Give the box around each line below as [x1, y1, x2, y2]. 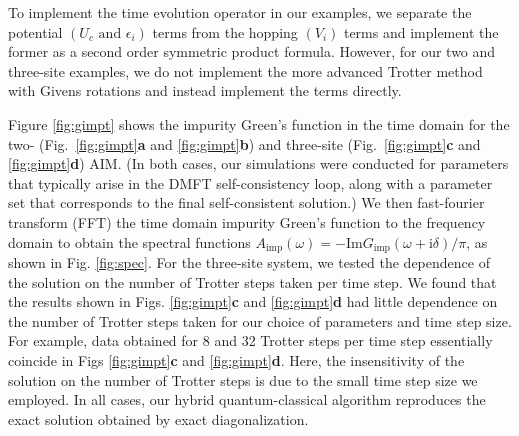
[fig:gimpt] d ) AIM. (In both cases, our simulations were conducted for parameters [8, 153, 509, 174]
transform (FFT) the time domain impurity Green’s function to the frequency [8, 211, 486, 232]
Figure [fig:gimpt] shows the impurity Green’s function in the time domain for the [8, 113, 510, 134]
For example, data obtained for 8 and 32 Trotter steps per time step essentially [8, 330, 493, 351]
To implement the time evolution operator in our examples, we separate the [8, 2, 472, 22]
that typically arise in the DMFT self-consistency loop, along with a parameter [8, 172, 493, 193]
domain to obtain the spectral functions [8, 231, 251, 252]
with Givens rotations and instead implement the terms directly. [8, 80, 402, 101]
